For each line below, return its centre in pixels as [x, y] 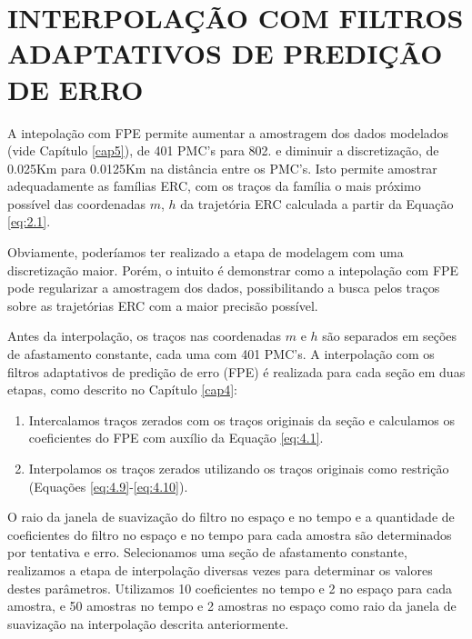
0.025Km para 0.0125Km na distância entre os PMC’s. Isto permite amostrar [222, 168]
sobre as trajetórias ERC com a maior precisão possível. [163, 305]
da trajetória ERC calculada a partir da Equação [317, 203]
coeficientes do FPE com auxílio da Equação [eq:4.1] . [176, 438]
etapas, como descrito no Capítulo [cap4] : [122, 389]
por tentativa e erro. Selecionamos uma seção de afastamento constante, [207, 552]
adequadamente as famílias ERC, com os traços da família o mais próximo [214, 186]
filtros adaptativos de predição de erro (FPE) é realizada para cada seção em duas [236, 371]
